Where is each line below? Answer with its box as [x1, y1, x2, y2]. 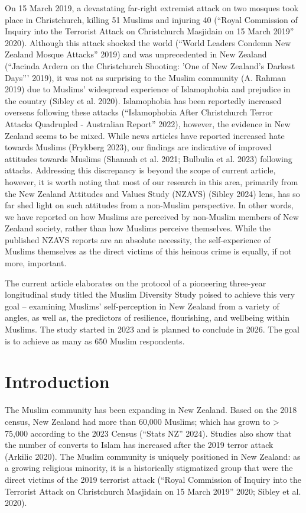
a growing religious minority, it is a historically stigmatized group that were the [5, 462, 293, 474]
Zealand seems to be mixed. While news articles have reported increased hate [5, 129, 285, 141]
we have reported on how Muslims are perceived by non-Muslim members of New [5, 210, 299, 222]
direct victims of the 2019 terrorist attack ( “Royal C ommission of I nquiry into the [5, 473, 301, 485]
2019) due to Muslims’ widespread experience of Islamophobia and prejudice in [5, 83, 291, 95]
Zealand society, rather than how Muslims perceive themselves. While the [5, 222, 271, 234]
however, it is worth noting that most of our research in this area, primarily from [5, 175, 298, 188]
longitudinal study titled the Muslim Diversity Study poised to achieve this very [5, 288, 295, 301]
